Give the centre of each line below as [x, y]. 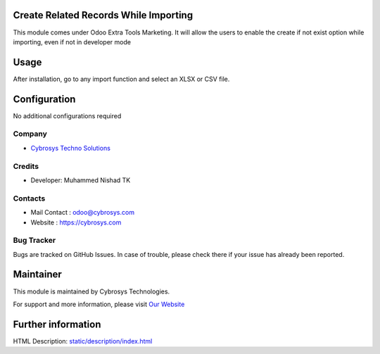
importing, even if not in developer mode [72, 42]
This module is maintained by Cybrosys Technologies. [91, 291]
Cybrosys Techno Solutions [70, 148]
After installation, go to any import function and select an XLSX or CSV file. [121, 79]
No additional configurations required [67, 115]
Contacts [29, 198]
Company [30, 134]
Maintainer [38, 274]
